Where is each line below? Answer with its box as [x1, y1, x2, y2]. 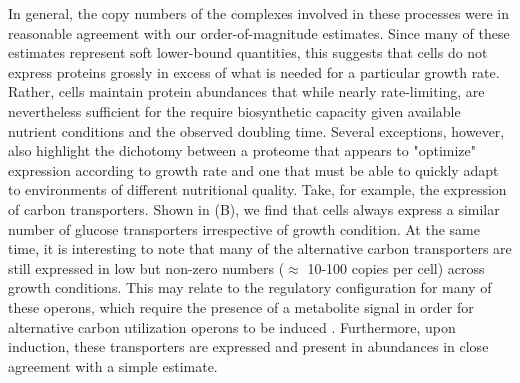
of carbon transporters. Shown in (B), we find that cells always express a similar [8, 198, 500, 219]
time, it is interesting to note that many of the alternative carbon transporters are [8, 238, 512, 259]
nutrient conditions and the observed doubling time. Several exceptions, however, [8, 120, 505, 141]
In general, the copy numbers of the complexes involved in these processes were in [8, 3, 510, 23]
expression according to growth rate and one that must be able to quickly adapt [8, 159, 499, 180]
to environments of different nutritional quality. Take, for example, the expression [8, 179, 507, 200]
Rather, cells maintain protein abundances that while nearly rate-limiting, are [8, 81, 485, 102]
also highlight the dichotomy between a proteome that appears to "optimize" [8, 140, 477, 161]
